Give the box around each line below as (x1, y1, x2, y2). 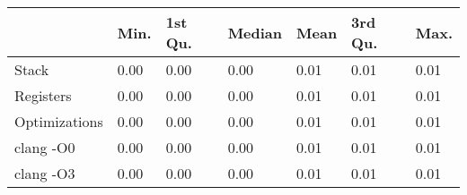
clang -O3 (14, 163, 75, 183)
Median (227, 21, 283, 43)
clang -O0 (14, 137, 75, 157)
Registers (14, 85, 72, 106)
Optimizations (14, 111, 103, 131)
